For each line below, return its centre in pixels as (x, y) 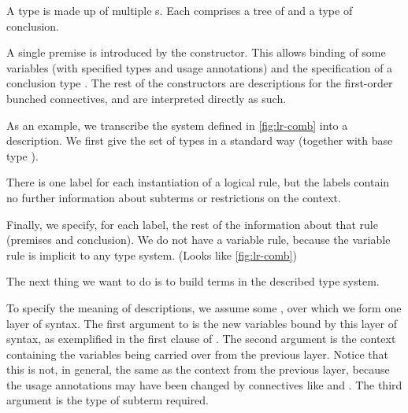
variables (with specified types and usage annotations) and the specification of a (200, 67)
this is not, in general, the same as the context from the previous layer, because (198, 369)
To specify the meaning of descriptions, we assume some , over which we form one (204, 307)
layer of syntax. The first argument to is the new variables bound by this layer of (202, 323)
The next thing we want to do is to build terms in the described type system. (193, 281)
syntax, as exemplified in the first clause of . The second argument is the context (201, 339)
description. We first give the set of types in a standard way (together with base (200, 140)
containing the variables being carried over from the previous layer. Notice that (197, 354)
